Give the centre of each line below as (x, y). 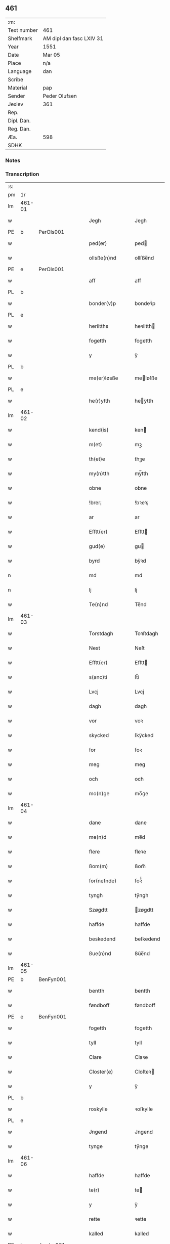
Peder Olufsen (60, 96)
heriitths (99, 326)
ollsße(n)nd (102, 258)
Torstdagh (101, 633)
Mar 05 (52, 55)
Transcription (22, 174)
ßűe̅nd (142, 954)
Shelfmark (20, 38)
